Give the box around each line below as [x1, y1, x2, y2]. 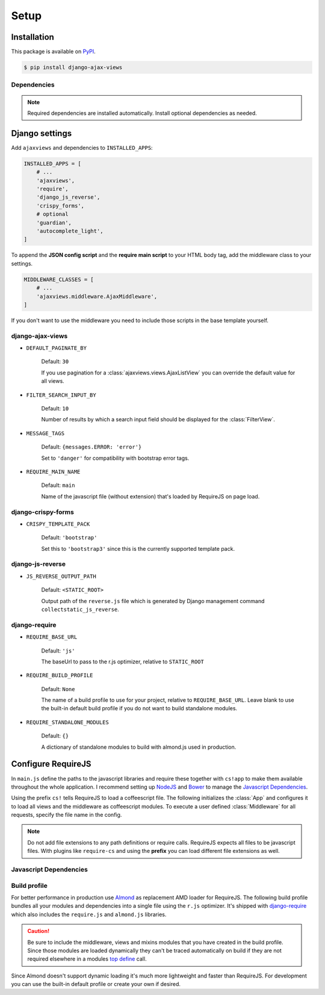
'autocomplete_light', [36, 228, 104, 234]
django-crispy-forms [11, 507, 75, 516]
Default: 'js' [41, 647, 75, 654]
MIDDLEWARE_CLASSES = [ [23, 276, 94, 283]
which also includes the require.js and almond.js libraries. [11, 911, 167, 918]
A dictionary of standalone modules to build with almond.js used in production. [41, 743, 237, 751]
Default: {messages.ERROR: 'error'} [41, 443, 142, 451]
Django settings [11, 128, 72, 138]
